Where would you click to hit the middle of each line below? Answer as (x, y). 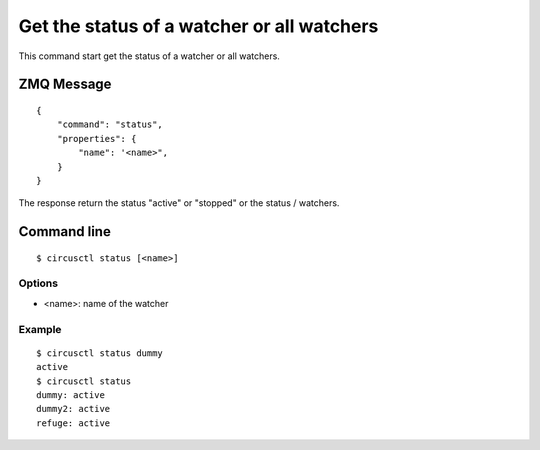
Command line (65, 231)
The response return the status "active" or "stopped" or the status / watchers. (179, 203)
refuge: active (73, 423)
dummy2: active (73, 409)
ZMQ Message (65, 84)
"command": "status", (110, 124)
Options (38, 283)
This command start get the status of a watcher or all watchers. (149, 56)
